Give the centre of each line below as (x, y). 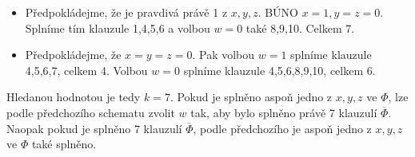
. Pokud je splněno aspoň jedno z (251, 97)
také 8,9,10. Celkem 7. (300, 27)
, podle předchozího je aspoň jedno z (282, 128)
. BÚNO (278, 12)
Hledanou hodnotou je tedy (74, 97)
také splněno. (64, 144)
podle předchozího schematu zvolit (91, 112)
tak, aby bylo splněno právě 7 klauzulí (284, 112)
